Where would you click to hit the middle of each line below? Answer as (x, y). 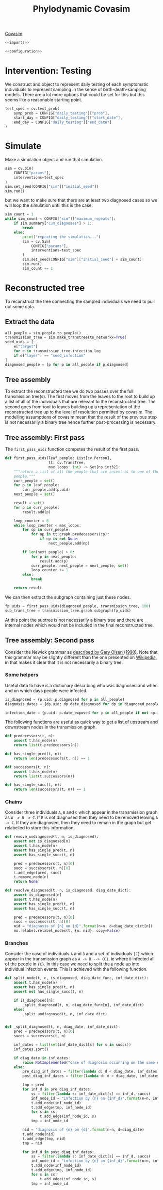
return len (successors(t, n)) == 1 (50, 790)
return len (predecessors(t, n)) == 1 (52, 758)
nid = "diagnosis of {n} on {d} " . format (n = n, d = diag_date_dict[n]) (83, 926)
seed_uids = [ (19, 342)
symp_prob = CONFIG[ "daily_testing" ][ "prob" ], (62, 113)
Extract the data (30, 322)
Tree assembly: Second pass (50, 640)
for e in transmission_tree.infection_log (57, 351)
